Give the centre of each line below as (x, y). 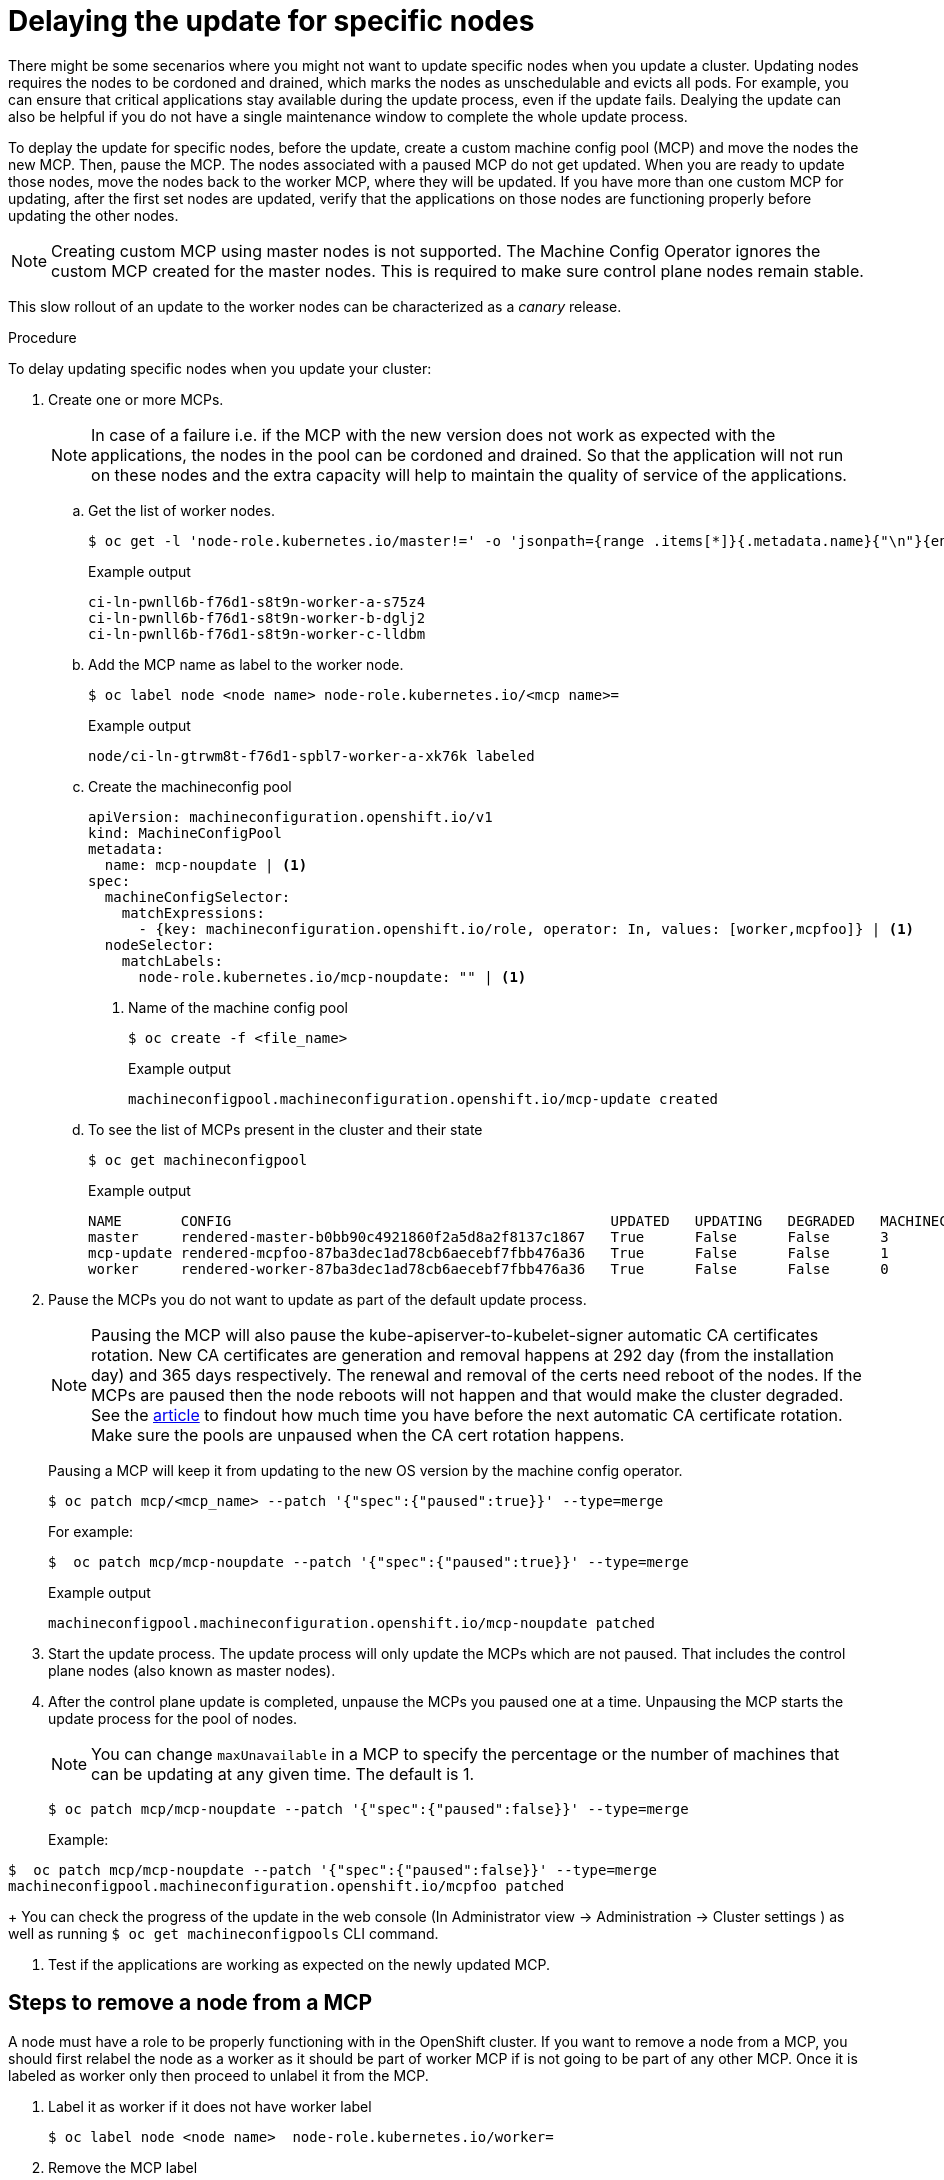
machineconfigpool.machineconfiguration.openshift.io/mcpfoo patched (286, 1885)
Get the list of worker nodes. (181, 510)
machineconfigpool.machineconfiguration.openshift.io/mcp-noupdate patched (351, 1622)
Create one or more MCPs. (136, 399)
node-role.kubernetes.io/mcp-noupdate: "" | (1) (332, 976)
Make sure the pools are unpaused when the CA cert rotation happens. (358, 1434)
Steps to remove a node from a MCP (190, 2003)
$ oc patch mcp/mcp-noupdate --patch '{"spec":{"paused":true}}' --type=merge (368, 1561)
